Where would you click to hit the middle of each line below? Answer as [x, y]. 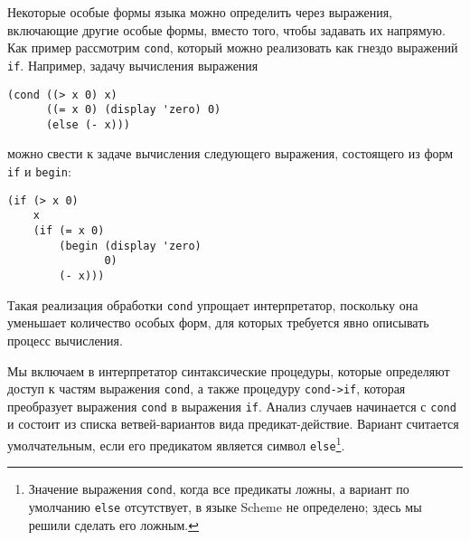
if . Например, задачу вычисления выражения [133, 65]
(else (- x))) [88, 124]
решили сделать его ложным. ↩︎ [113, 524]
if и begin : [39, 171]
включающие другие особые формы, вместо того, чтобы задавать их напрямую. [226, 29]
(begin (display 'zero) [130, 246]
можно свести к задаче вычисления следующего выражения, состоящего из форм [230, 153]
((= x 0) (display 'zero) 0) [133, 110]
